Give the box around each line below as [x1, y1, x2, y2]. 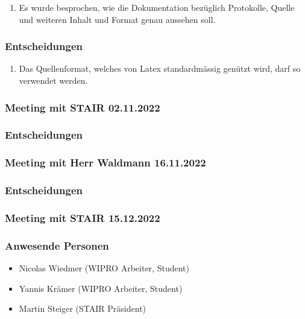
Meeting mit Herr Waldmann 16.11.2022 [5, 155, 206, 170]
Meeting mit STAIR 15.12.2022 [5, 210, 160, 225]
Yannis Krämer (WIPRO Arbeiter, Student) [19, 282, 183, 294]
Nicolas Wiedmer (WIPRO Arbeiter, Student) [19, 262, 189, 274]
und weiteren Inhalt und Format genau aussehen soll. [19, 13, 216, 25]
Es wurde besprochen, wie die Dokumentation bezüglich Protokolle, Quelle [19, 1, 295, 13]
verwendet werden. [19, 74, 88, 86]
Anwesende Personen [5, 238, 109, 253]
